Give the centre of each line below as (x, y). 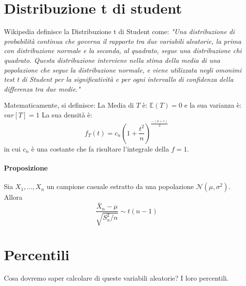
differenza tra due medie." (42, 88)
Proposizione (26, 168)
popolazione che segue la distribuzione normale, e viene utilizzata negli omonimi (123, 69)
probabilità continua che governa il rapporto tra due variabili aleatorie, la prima (123, 41)
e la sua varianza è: (213, 105)
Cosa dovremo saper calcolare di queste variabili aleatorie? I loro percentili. (116, 277)
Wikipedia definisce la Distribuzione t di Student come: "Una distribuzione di (119, 31)
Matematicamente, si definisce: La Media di (69, 105)
